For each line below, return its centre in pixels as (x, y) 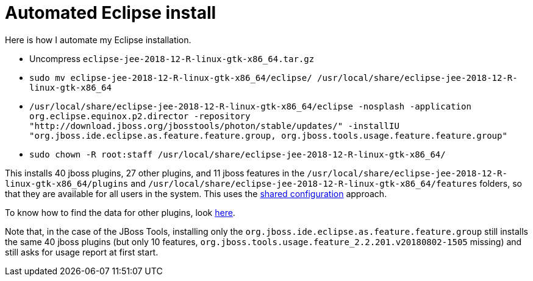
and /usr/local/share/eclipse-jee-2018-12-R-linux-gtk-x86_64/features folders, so (326, 183)
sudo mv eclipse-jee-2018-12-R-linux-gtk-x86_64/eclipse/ (171, 78)
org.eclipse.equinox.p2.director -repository (140, 116)
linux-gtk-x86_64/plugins (67, 183)
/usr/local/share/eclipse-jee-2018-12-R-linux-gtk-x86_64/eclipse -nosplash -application (250, 106)
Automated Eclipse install (111, 13)
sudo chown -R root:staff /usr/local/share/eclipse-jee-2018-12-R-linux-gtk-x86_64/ (238, 154)
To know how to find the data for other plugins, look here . (120, 212)
